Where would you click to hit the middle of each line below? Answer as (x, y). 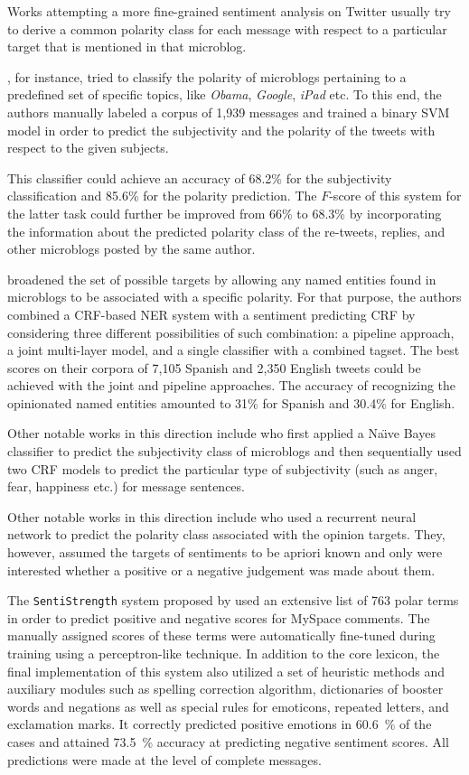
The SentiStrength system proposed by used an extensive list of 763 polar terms (233, 600)
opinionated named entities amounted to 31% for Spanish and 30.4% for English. (231, 402)
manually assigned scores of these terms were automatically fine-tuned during (221, 635)
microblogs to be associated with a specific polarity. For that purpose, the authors (234, 297)
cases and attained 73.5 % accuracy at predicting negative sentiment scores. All (228, 742)
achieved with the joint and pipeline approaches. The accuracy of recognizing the (232, 385)
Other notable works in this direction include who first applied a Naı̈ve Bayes (221, 433)
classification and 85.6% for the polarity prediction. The (162, 196)
